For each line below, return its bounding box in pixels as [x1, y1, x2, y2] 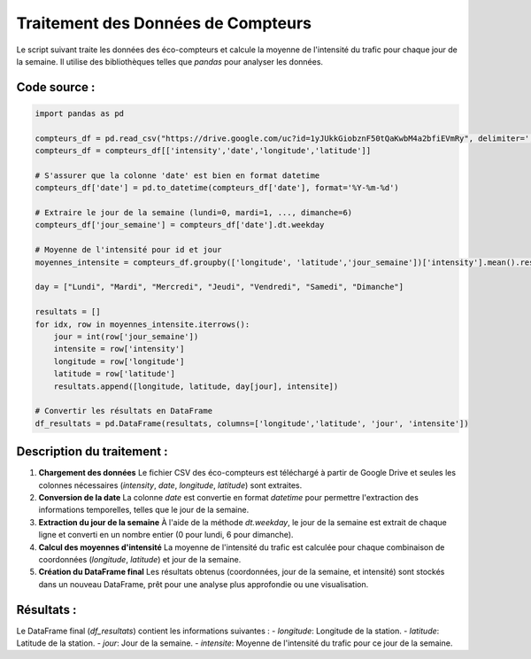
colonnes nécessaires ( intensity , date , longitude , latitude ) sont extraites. [38, 479, 303, 491]
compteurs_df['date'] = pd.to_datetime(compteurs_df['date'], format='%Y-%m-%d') [35, 182, 400, 193]
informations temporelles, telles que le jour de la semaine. [38, 505, 250, 516]
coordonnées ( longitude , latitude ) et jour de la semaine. [38, 554, 242, 564]
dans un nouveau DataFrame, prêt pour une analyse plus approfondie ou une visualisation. [38, 578, 369, 589]
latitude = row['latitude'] [53, 368, 176, 379]
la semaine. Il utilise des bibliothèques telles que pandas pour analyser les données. [16, 56, 323, 66]
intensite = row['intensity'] [53, 344, 185, 354]
